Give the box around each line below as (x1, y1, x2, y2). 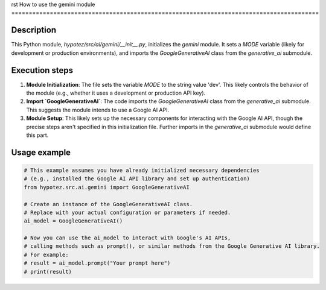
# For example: (24, 251, 69, 258)
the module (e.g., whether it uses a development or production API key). (26, 89, 206, 96)
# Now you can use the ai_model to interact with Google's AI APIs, (24, 235, 231, 241)
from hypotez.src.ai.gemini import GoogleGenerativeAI (24, 184, 190, 191)
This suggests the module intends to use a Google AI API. (26, 106, 169, 113)
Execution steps (11, 65, 74, 75)
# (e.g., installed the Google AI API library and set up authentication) (24, 175, 251, 182)
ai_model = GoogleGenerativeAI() (24, 218, 123, 224)
